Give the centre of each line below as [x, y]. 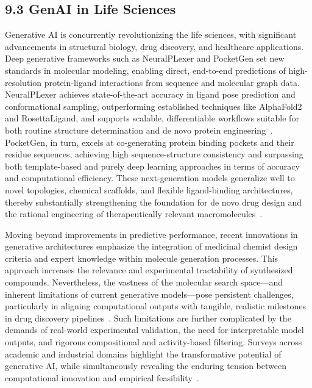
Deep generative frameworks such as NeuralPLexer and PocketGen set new [145, 58]
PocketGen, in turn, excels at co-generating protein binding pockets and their [150, 142]
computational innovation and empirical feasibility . [102, 377]
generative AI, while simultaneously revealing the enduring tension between [146, 366]
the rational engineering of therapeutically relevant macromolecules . [134, 214]
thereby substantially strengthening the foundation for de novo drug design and [154, 202]
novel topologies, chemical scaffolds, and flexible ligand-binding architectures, [149, 189]
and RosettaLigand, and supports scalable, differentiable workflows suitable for [152, 118]
